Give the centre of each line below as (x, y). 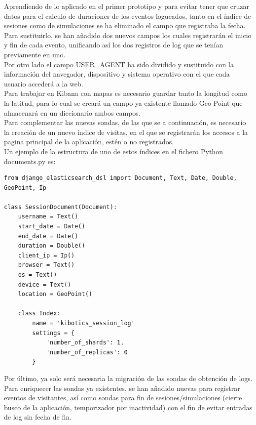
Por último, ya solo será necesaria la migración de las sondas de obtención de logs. (128, 378)
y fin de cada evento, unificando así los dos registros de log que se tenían (114, 45)
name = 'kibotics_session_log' (83, 323)
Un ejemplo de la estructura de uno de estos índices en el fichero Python (113, 151)
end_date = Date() (48, 236)
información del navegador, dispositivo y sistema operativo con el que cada (117, 74)
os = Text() (37, 275)
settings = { (54, 333)
